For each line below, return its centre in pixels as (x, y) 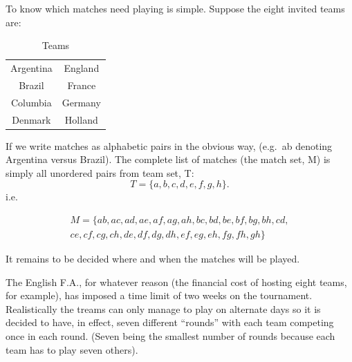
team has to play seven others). (72, 349)
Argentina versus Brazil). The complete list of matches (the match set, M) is (168, 159)
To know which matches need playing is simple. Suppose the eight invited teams (175, 8)
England (82, 68)
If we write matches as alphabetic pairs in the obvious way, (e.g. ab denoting (169, 145)
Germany (81, 102)
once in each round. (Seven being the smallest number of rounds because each (170, 336)
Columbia (31, 102)
